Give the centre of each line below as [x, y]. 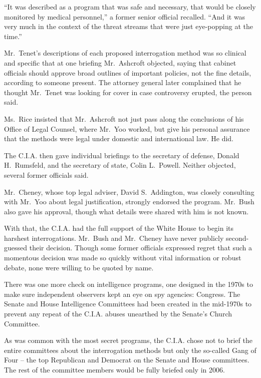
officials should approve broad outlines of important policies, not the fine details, [128, 72]
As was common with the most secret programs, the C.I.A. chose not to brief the [128, 340]
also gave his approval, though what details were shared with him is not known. [126, 211]
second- [237, 238]
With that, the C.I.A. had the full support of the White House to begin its [119, 228]
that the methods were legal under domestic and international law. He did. [119, 138]
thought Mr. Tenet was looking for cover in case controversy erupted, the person [128, 92]
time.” [13, 36]
